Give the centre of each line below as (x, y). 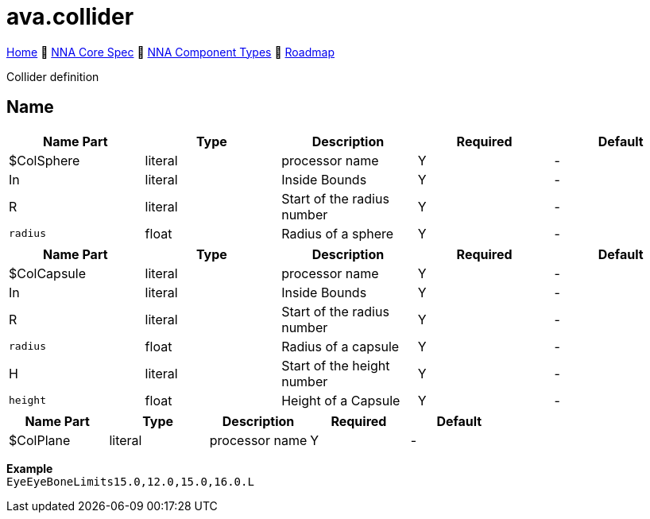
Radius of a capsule (340, 346)
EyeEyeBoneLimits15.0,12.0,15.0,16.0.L (130, 481)
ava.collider (70, 17)
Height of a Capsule (341, 400)
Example (30, 468)
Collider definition (53, 76)
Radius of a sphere (338, 233)
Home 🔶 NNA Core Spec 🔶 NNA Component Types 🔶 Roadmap (170, 52)
